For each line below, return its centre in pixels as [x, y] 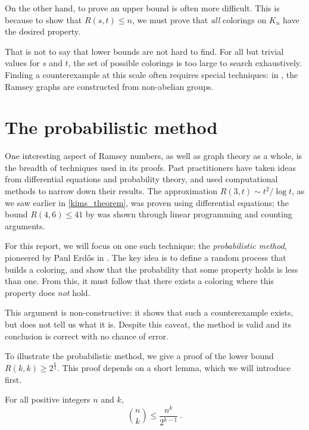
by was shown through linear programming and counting [189, 214]
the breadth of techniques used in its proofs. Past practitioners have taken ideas [150, 167]
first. [13, 379]
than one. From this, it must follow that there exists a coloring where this [139, 281]
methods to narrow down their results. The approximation [111, 191]
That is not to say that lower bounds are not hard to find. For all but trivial [144, 51]
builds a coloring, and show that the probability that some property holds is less [152, 269]
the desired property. [43, 31]
